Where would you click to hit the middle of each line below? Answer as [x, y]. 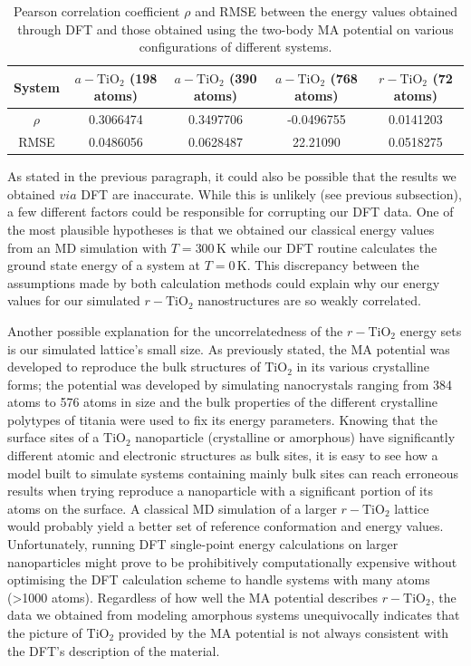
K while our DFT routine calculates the [327, 247]
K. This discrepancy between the [328, 265]
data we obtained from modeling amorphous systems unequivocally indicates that [234, 615]
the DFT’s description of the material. [114, 650]
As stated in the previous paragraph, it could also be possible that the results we [232, 176]
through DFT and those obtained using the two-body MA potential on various [235, 29]
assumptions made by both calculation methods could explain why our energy [224, 282]
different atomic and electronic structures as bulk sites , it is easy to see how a [223, 455]
